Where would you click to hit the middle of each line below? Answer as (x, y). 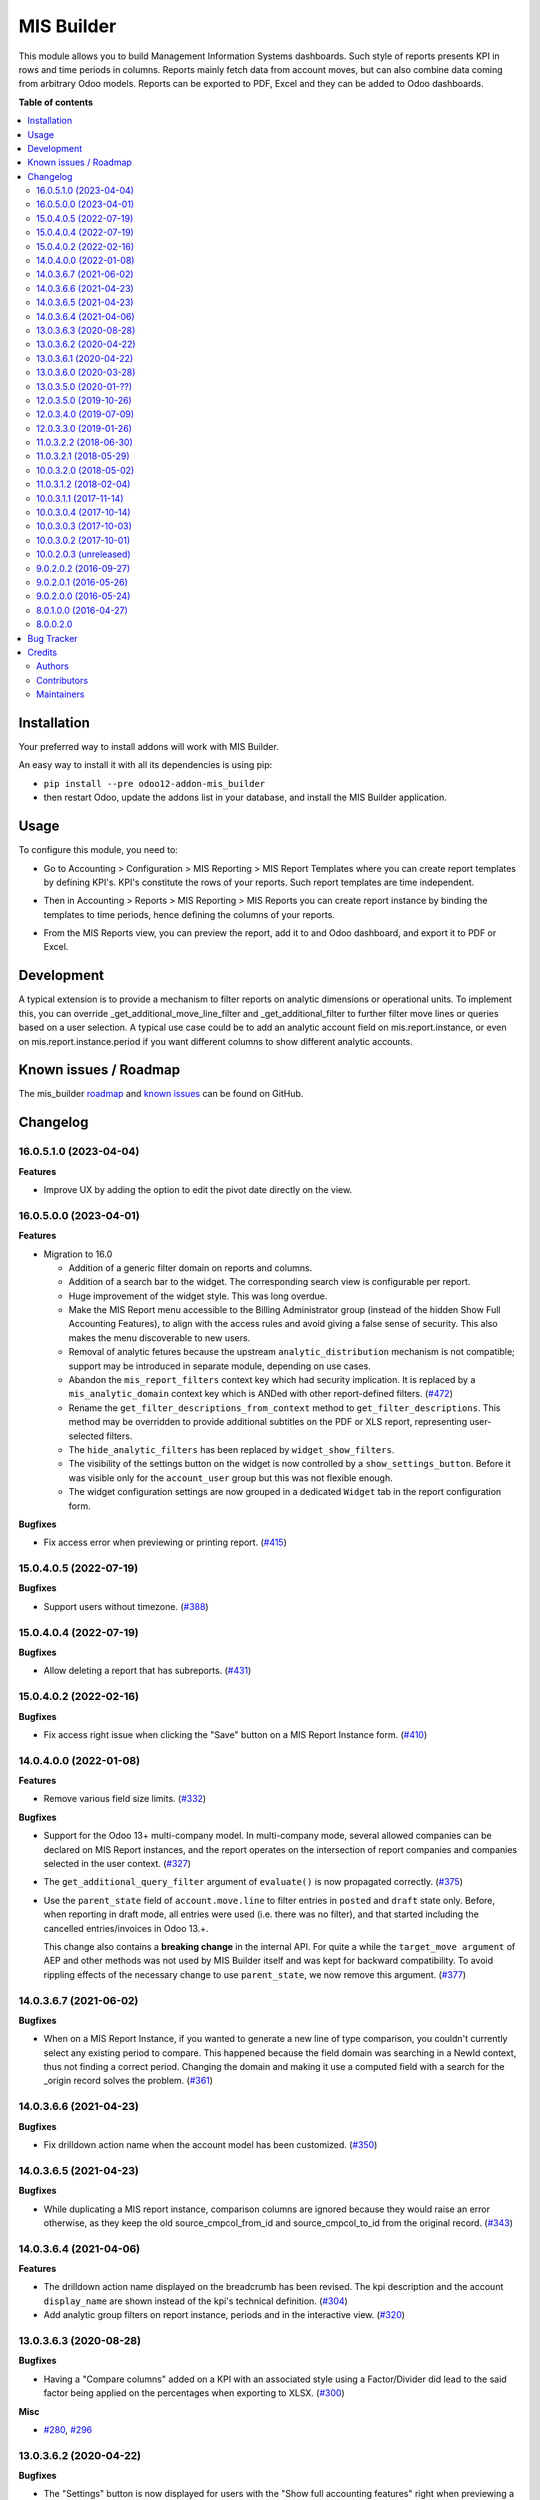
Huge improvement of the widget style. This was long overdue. (198, 1296)
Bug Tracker (53, 638)
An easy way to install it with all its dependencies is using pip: (145, 765)
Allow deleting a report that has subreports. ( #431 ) (147, 1671)
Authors (52, 666)
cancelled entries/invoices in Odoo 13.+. (126, 1928)
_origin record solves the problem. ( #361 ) (128, 2081)
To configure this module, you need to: (98, 850)
